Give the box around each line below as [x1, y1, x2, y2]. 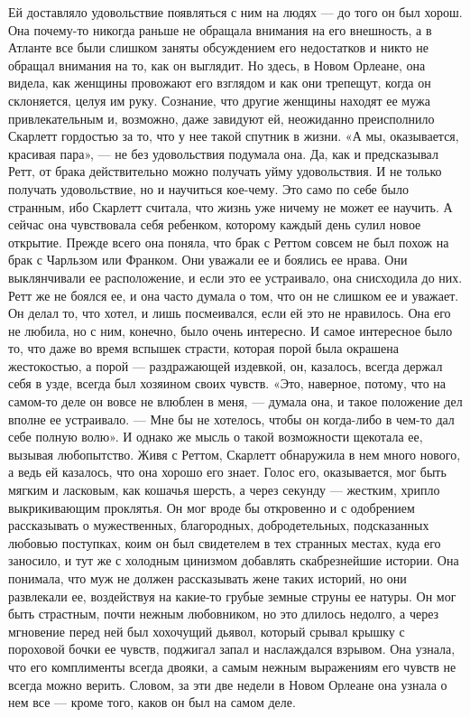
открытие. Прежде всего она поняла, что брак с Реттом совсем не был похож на [8, 232, 449, 251]
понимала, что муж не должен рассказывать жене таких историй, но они [8, 569, 407, 587]
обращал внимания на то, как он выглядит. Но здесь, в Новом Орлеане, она [8, 55, 426, 74]
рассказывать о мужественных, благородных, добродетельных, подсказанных [8, 516, 429, 535]
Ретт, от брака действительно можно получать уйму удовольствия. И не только [8, 162, 442, 181]
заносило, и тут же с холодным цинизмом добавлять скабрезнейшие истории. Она [8, 551, 459, 570]
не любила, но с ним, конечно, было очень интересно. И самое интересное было [8, 321, 453, 340]
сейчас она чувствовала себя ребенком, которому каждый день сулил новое [8, 215, 421, 234]
